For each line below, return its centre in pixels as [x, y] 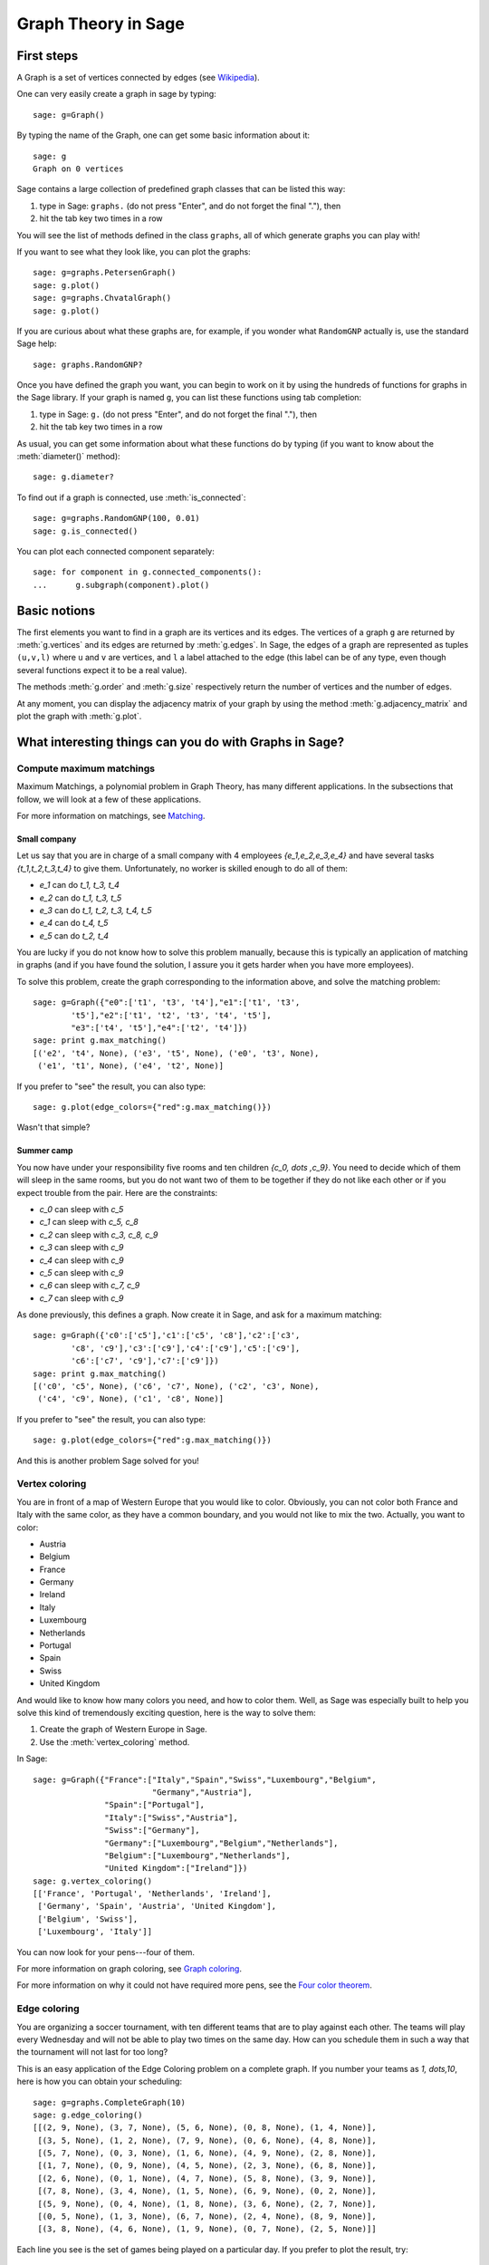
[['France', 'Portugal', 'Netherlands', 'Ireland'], [152, 1894]
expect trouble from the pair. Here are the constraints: [117, 1192]
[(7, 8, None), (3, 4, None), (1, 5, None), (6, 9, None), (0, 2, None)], [207, 2191]
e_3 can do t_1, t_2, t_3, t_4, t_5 [96, 910]
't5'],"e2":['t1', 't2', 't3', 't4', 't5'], [171, 1015]
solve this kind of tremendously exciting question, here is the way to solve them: [166, 1712]
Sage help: [37, 343]
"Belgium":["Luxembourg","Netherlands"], [198, 1855]
